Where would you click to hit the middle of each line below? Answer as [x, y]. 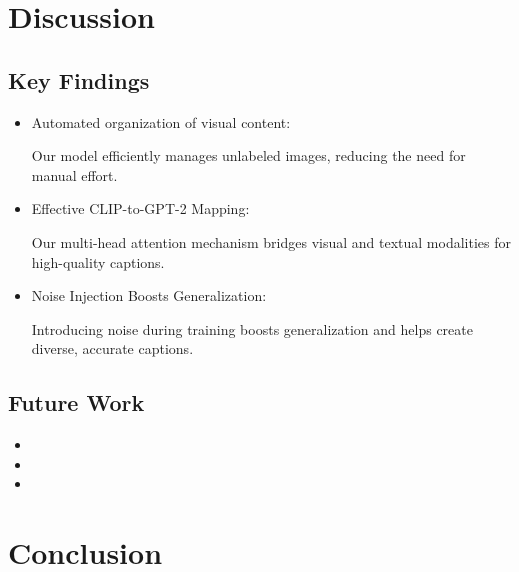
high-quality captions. [98, 261]
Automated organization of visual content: [161, 121]
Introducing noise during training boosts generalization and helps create [252, 328]
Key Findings [79, 79]
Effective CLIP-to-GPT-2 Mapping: [140, 208]
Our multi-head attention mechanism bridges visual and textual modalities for [271, 241]
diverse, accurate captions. [112, 348]
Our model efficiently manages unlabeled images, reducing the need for [248, 155]
